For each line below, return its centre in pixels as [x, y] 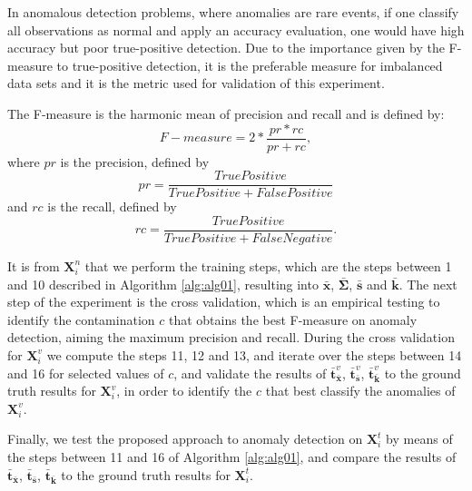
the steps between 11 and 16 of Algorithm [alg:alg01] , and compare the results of [232, 457]
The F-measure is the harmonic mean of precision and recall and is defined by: [226, 113]
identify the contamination [81, 319]
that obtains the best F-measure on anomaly [293, 319]
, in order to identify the [184, 391]
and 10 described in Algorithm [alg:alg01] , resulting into [163, 284]
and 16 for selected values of [86, 373]
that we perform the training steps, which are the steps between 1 [268, 265]
